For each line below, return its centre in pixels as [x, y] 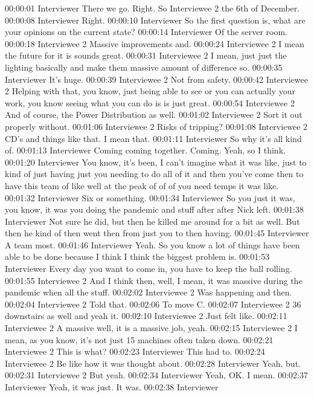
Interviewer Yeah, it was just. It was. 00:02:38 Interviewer [112, 387]
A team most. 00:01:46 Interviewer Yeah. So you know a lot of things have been [152, 244]
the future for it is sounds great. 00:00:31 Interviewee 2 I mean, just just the [146, 55]
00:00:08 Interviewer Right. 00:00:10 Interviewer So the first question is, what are [155, 20]
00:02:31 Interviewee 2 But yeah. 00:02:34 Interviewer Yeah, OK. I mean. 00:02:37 [156, 375]
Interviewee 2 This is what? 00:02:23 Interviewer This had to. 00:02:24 [135, 351]
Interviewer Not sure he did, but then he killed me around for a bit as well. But [152, 221]
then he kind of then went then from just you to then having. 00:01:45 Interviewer [157, 233]
